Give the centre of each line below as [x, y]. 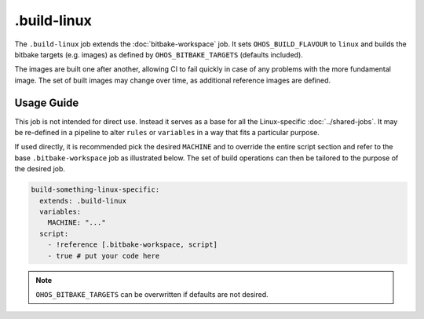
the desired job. [40, 169]
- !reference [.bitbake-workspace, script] [132, 245]
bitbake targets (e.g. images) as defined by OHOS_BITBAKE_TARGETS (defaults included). [159, 54]
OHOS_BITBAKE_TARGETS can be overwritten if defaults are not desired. [152, 294]
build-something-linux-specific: [95, 190]
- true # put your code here [104, 256]
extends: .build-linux [83, 201]
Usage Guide [47, 103]
